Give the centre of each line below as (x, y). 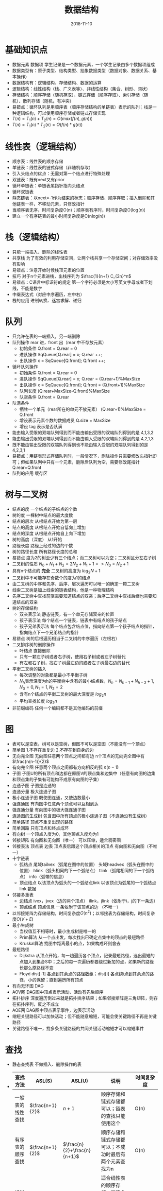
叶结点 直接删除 (35, 650)
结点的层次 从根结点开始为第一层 (45, 521)
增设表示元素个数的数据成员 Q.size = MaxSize (65, 420)
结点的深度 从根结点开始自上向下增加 (49, 534)
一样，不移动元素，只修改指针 (55, 204)
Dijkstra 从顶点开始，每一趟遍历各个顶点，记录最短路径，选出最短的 (87, 956)
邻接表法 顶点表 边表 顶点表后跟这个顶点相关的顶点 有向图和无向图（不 (82, 846)
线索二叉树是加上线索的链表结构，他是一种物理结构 (63, 590)
